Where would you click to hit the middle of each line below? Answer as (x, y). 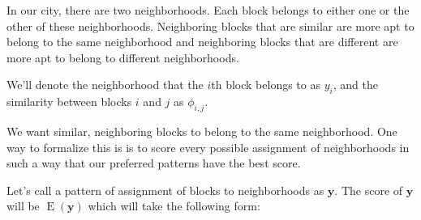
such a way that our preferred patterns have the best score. (154, 163)
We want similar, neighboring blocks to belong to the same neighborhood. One (202, 131)
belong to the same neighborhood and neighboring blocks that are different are (202, 42)
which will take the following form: (174, 206)
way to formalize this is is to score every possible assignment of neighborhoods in (208, 147)
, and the (355, 85)
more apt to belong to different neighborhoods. (123, 57)
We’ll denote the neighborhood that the (105, 85)
